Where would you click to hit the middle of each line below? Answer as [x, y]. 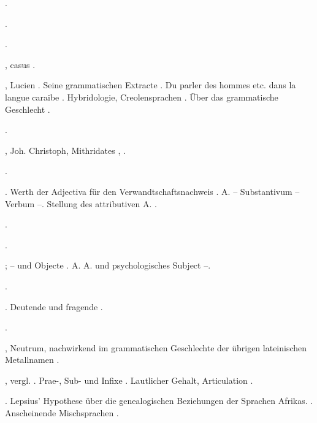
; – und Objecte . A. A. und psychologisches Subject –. [108, 265]
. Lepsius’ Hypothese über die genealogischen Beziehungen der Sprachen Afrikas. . [159, 401]
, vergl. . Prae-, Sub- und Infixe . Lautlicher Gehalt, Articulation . [129, 380]
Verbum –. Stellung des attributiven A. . [81, 203]
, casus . [20, 64]
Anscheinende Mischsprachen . [62, 413]
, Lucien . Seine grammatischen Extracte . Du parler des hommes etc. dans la [151, 85]
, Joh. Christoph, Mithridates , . [65, 150]
